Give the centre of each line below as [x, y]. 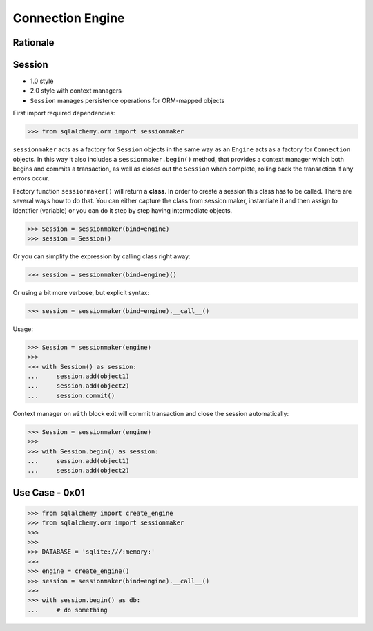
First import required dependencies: [64, 113]
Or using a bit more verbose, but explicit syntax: [81, 292]
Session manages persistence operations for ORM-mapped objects [127, 100]
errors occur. [31, 178]
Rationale [34, 43]
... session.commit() [71, 395]
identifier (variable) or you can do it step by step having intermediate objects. [123, 210]
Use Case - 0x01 [49, 492]
